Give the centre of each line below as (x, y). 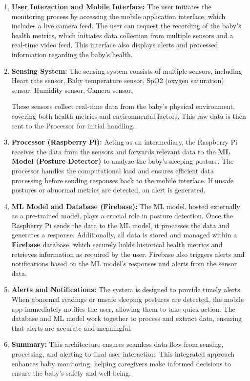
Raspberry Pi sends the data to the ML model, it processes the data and (120, 225)
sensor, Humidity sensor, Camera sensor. (72, 90)
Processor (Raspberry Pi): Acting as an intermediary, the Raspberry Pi (125, 142)
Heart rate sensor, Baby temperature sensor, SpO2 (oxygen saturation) (118, 80)
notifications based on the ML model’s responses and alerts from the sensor (124, 264)
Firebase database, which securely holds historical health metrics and (117, 244)
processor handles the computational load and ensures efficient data (113, 170)
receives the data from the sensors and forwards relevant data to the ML (121, 151)
